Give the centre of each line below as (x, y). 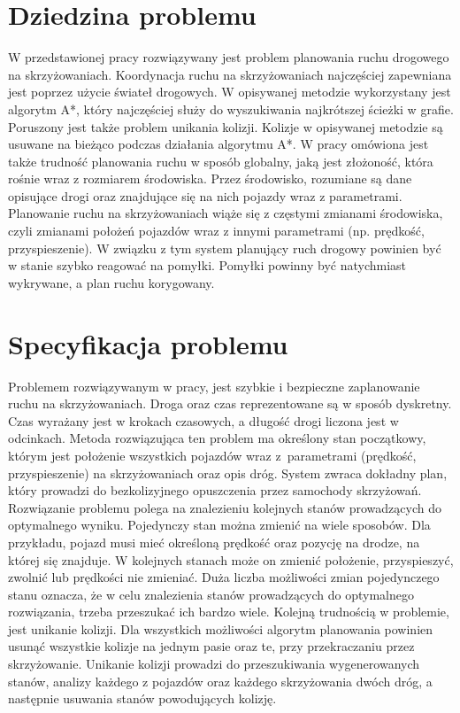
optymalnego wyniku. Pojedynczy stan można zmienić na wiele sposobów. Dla (219, 525)
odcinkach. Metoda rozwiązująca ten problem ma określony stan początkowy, (217, 438)
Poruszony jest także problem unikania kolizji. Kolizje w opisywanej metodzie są (226, 126)
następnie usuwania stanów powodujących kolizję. (142, 698)
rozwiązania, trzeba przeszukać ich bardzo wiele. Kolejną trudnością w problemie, (229, 612)
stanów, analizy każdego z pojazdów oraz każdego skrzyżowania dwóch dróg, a (220, 681)
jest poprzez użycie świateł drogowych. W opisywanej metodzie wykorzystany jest (230, 92)
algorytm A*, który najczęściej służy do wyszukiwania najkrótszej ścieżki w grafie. (231, 108)
